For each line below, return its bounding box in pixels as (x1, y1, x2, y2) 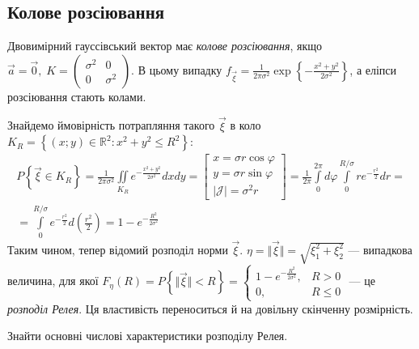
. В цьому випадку (131, 61, 222, 78)
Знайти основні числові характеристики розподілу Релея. (7, 327, 288, 344)
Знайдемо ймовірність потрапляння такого (7, 117, 215, 134)
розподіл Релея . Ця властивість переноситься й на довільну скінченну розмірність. (7, 300, 413, 317)
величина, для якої (7, 272, 99, 289)
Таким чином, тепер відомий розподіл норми (7, 240, 228, 257)
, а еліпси (349, 61, 397, 78)
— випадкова (348, 240, 413, 257)
